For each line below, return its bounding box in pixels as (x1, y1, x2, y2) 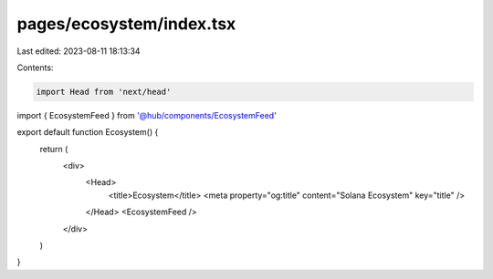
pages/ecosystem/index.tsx (16, 14, 236, 34)
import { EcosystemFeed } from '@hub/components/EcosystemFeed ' (16, 109, 278, 120)
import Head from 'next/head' (36, 87, 172, 97)
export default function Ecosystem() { (16, 127, 159, 138)
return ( (39, 143, 68, 154)
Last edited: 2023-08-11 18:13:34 (16, 46, 141, 57)
